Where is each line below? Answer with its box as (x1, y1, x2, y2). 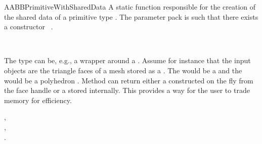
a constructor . (4, 21, 53, 32)
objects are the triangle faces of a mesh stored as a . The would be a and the (4, 65, 242, 75)
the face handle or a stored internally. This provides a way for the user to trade (4, 85, 250, 95)
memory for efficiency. (4, 94, 72, 105)
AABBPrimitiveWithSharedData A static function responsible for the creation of (4, 2, 256, 12)
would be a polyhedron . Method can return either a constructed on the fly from (4, 75, 253, 85)
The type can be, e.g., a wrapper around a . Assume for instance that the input (4, 55, 251, 66)
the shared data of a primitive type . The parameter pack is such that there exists (4, 11, 258, 22)
